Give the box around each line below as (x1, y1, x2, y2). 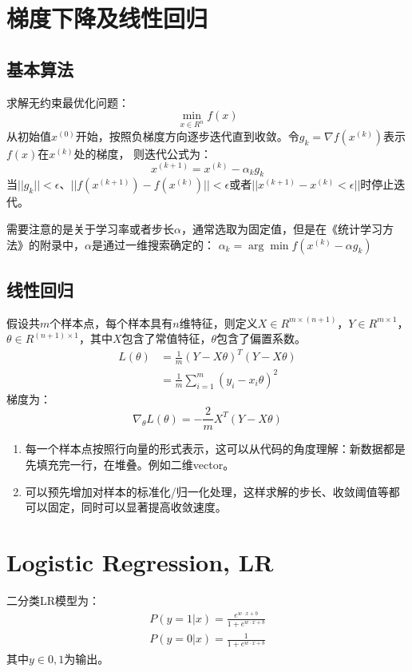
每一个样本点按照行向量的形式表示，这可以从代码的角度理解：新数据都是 (25, 440, 406, 457)
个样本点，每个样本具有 (50, 314, 173, 331)
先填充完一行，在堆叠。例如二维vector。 (25, 456, 235, 473)
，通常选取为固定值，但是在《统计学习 (180, 220, 382, 237)
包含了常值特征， (121, 330, 212, 347)
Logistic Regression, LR (6, 546, 274, 579)
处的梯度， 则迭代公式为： (73, 145, 212, 161)
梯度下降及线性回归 (6, 2, 208, 34)
